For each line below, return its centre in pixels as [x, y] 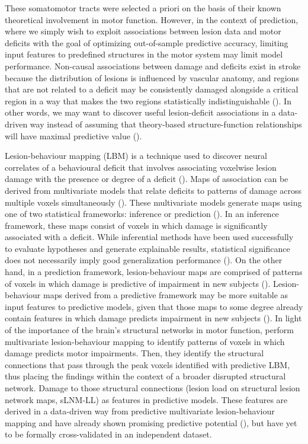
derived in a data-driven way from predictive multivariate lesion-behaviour [140, 411]
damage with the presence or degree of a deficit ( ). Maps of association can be [147, 179]
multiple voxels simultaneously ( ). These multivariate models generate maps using [153, 202]
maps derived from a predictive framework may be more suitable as [166, 295]
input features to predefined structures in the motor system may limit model [144, 54]
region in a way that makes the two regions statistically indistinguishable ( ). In [148, 100]
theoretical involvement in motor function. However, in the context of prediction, [152, 19]
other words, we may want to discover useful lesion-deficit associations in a [140, 112]
